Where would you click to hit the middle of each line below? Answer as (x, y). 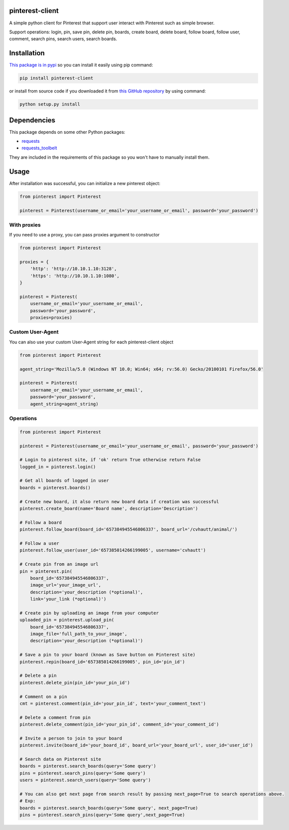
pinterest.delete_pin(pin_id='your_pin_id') (75, 682)
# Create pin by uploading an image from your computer (89, 613)
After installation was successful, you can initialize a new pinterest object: (85, 183)
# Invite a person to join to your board (71, 738)
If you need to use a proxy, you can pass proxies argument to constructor (85, 235)
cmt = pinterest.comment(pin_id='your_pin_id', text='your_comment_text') (113, 703)
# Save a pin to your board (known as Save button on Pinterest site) (108, 655)
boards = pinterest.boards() (55, 487)
